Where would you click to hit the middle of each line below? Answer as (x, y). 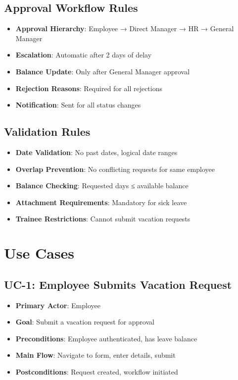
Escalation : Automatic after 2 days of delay (84, 55)
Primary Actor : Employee (58, 305)
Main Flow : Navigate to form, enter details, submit (95, 355)
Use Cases (39, 253)
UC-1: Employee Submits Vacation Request (118, 284)
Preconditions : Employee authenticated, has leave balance (106, 338)
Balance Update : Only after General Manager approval (103, 71)
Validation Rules (47, 132)
